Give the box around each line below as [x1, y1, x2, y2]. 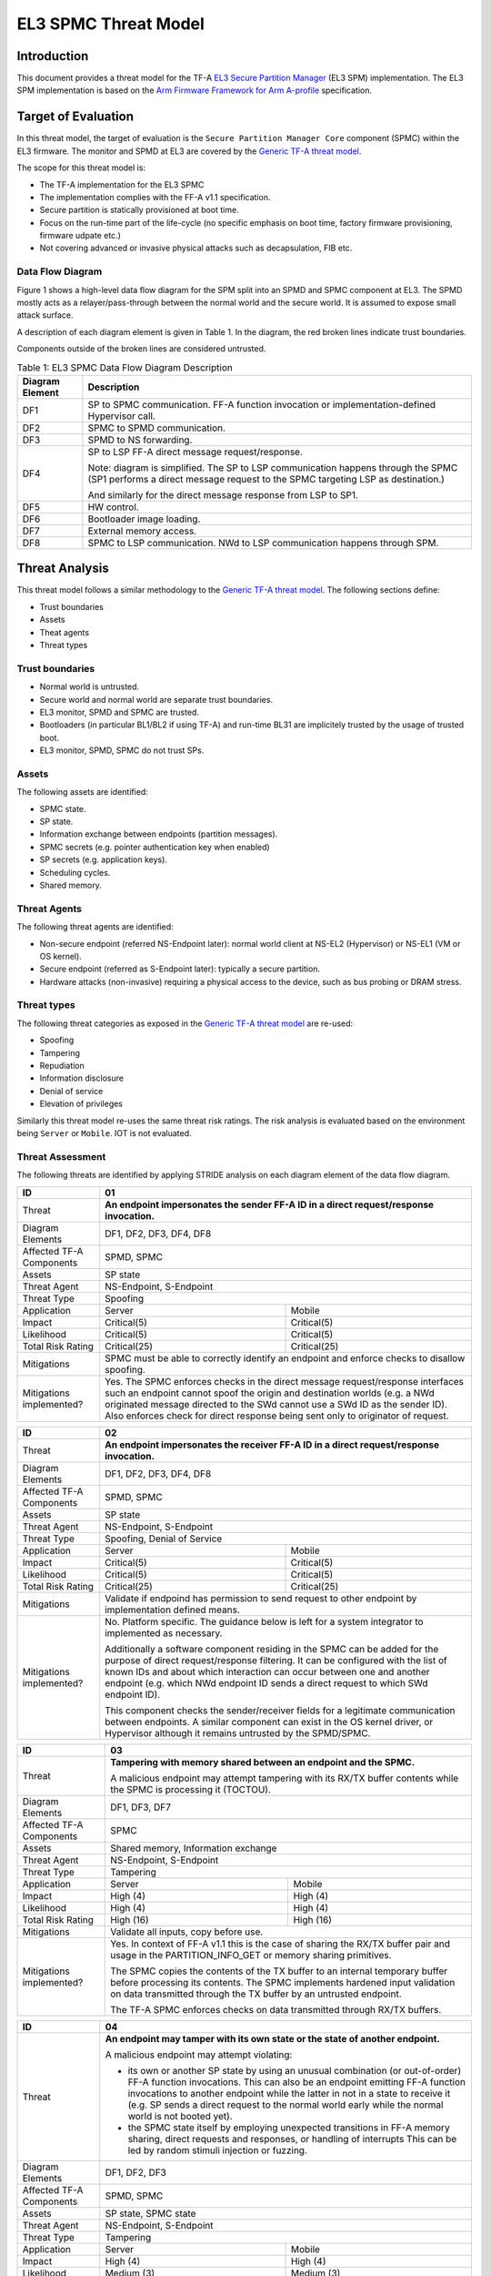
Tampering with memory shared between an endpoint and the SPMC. [110, 1755, 416, 1768]
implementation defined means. [105, 1603, 241, 1616]
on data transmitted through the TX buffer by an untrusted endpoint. [110, 1987, 402, 2000]
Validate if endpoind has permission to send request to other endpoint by [105, 1591, 417, 1604]
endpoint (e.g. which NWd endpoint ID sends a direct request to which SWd [105, 1676, 428, 1689]
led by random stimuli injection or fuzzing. [127, 2144, 308, 2157]
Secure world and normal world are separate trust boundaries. [39, 694, 273, 705]
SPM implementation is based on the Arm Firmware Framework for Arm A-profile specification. [16, 85, 373, 96]
